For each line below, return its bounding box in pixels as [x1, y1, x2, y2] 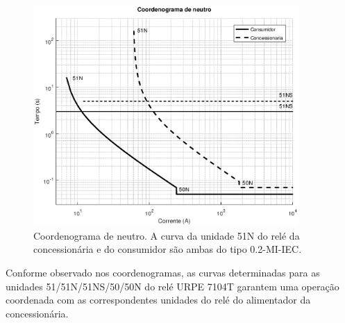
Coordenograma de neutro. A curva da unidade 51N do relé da [33, 228, 300, 242]
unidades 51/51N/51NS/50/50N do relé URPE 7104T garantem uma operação [6, 279, 339, 293]
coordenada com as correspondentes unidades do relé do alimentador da [6, 292, 311, 307]
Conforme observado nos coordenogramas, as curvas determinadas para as [6, 265, 320, 279]
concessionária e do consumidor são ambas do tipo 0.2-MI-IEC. [33, 242, 302, 256]
